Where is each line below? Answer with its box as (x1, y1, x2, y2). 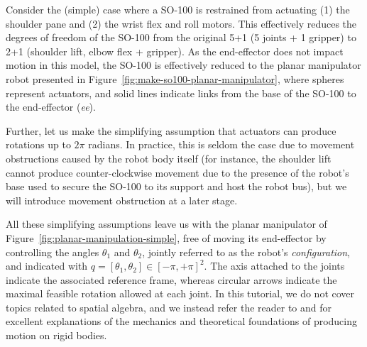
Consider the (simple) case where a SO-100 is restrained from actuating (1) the (6, 2, 350, 16)
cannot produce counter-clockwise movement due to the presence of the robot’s (6, 165, 349, 180)
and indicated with (6, 258, 88, 273)
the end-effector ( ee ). (6, 99, 96, 114)
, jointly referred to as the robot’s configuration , (142, 244, 351, 259)
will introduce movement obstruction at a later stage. (6, 192, 238, 207)
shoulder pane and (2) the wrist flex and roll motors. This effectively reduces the (6, 16, 357, 31)
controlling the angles (6, 244, 99, 259)
